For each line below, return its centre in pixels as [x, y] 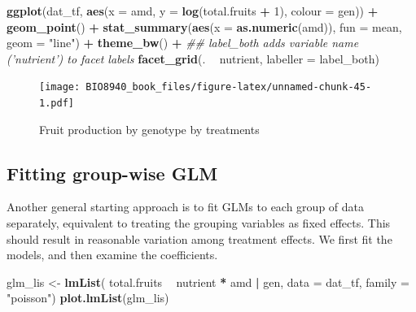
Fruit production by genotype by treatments [149, 129]
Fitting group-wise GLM [112, 173]
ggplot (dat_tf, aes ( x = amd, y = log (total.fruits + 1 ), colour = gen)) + [193, 11]
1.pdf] [57, 104]
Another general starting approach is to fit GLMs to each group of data [186, 207]
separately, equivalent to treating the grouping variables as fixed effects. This [199, 223]
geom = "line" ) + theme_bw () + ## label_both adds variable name [183, 43]
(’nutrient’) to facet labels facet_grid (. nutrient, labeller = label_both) [193, 58]
